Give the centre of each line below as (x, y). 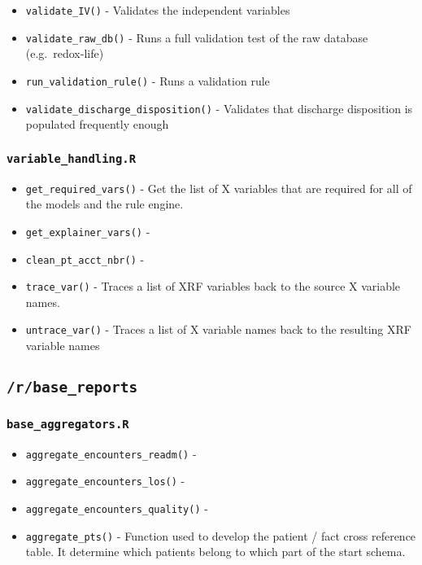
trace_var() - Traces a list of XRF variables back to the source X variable (213, 286)
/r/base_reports (72, 388)
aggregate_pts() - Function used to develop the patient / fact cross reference (221, 535)
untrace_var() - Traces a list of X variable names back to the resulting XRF (218, 329)
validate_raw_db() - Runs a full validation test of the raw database (197, 37)
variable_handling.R (72, 158)
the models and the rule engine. (104, 204)
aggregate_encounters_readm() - (111, 453)
